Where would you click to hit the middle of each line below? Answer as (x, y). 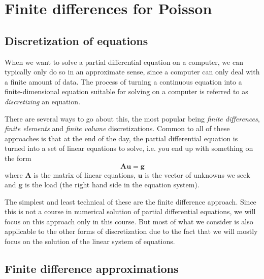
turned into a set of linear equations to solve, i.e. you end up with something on (129, 148)
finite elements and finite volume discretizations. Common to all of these (117, 128)
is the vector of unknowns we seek (197, 174)
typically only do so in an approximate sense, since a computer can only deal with (132, 72)
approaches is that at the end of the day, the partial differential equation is (121, 138)
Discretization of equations (76, 40)
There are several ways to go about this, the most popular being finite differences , (132, 118)
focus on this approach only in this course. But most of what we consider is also (129, 221)
